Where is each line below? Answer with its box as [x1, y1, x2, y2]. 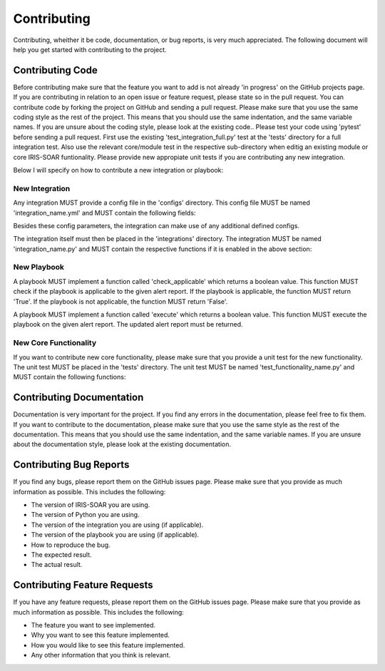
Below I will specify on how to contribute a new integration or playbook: [13, 165, 224, 174]
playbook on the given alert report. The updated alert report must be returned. [13, 320, 243, 329]
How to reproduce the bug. [31, 541, 111, 549]
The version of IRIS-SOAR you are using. [31, 501, 150, 509]
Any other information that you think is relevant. [31, 651, 171, 660]
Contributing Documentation [13, 391, 144, 404]
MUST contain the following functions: [13, 373, 126, 381]
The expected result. [31, 550, 92, 559]
